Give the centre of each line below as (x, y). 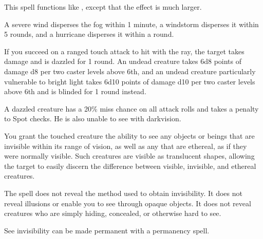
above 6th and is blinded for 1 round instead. (75, 91)
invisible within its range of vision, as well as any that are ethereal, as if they (126, 146)
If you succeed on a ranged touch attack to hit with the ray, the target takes (124, 51)
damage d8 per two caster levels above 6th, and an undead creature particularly (130, 71)
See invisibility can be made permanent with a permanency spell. (107, 230)
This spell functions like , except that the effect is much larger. (103, 7)
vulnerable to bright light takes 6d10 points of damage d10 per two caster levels (130, 81)
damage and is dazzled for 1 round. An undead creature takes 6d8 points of (123, 61)
